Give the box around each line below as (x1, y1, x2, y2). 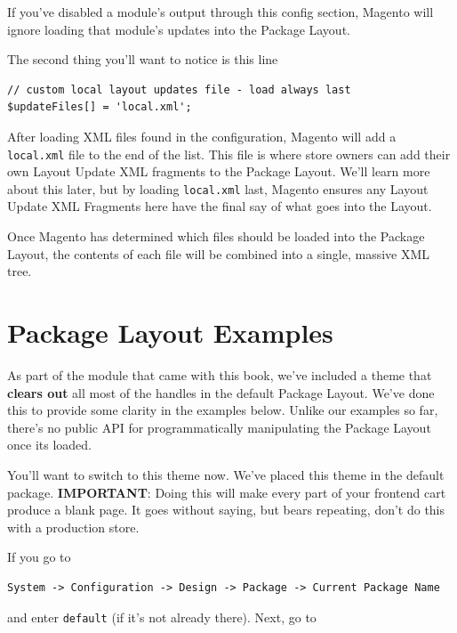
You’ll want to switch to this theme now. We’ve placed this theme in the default (7, 465, 445, 483)
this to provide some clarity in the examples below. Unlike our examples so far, (7, 401, 438, 419)
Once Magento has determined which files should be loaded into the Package (7, 227, 425, 246)
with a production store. (7, 517, 140, 536)
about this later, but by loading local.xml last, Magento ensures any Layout (7, 179, 429, 198)
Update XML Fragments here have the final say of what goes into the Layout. (7, 197, 432, 215)
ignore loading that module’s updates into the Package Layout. (7, 20, 350, 38)
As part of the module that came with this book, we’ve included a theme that (7, 365, 432, 384)
